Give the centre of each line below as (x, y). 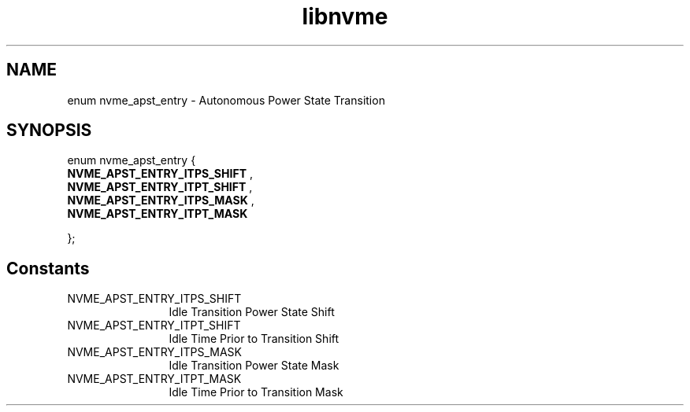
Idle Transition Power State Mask (254, 366)
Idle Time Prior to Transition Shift (254, 339)
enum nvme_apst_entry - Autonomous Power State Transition (226, 100)
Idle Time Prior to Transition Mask (256, 392)
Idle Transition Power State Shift (252, 312)
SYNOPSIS (49, 131)
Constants (48, 268)
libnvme (345, 17)
